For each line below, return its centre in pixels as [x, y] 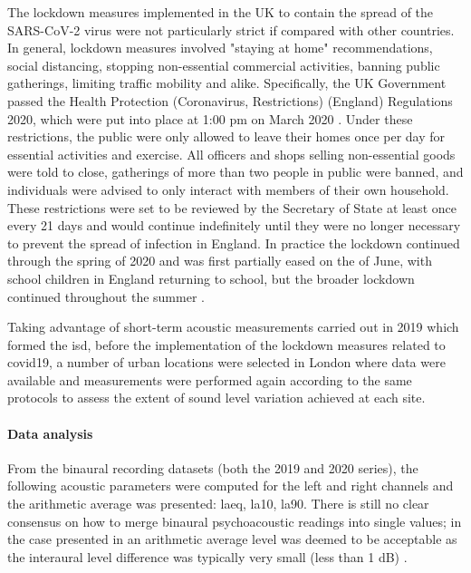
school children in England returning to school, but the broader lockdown [211, 278]
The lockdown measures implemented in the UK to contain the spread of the [221, 12]
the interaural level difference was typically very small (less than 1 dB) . [207, 556]
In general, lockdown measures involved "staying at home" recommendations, [220, 48]
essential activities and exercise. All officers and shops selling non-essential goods [231, 154]
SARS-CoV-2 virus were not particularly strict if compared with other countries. [231, 29]
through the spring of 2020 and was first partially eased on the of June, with [220, 261]
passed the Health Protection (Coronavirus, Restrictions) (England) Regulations [230, 100]
